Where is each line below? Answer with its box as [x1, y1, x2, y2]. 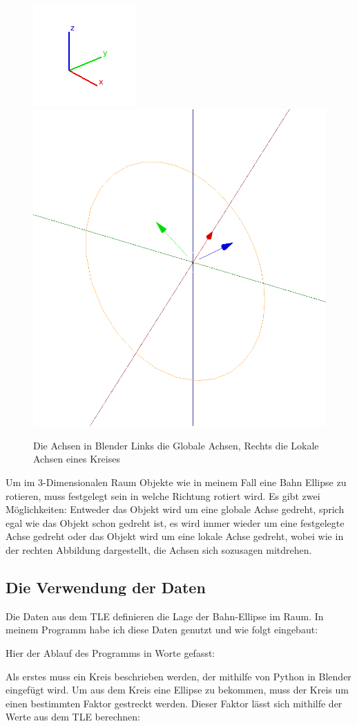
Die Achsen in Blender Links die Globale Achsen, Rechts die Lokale [33, 438, 319, 452]
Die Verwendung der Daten [6, 576, 206, 597]
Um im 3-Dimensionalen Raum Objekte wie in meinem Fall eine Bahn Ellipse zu [6, 474, 347, 489]
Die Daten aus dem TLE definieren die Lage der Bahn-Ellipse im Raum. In [6, 608, 324, 623]
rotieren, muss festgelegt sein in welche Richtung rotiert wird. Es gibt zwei [6, 488, 320, 503]
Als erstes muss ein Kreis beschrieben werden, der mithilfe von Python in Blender [6, 669, 351, 683]
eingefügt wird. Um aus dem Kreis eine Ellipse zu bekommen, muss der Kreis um [6, 682, 349, 697]
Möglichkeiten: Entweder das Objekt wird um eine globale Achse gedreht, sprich [6, 502, 345, 516]
